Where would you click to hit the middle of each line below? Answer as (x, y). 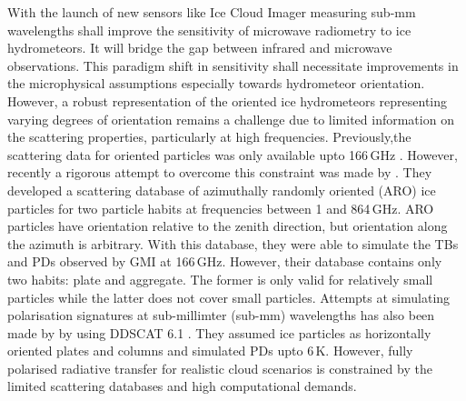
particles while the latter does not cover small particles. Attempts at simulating (229, 297)
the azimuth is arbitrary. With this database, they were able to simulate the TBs (233, 243)
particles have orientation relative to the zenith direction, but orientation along (228, 226)
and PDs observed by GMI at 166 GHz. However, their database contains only (225, 261)
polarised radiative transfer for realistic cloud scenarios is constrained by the (220, 368)
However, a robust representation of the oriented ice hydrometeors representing (228, 100)
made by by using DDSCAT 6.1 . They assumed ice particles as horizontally (219, 332)
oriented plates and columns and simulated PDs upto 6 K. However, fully (210, 351)
